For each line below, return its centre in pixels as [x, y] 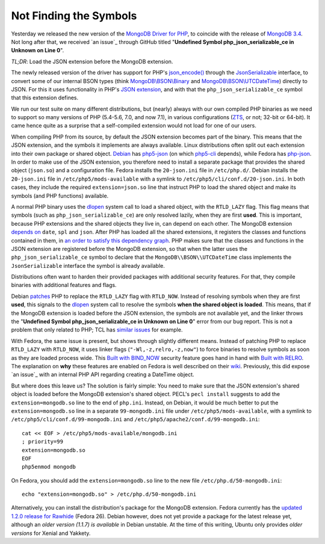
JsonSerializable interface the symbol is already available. [88, 265]
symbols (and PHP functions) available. [60, 196]
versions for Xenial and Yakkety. [51, 533]
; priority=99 [42, 442]
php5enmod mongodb [49, 467]
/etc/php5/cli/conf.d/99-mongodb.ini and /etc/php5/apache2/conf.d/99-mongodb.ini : [135, 419]
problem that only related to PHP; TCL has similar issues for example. [97, 330]
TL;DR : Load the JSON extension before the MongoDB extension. [92, 61]
